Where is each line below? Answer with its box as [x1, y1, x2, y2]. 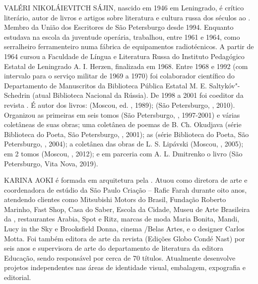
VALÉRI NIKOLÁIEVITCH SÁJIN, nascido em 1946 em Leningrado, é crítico [4, 2, 244, 12]
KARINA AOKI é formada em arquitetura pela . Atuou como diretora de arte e [4, 175, 248, 185]
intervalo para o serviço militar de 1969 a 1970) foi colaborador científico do [4, 71, 235, 81]
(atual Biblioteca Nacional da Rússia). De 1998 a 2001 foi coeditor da [32, 90, 244, 100]
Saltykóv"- [209, 80, 240, 90]
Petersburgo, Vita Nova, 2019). [4, 158, 98, 168]
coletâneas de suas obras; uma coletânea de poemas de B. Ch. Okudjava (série [4, 119, 242, 130]
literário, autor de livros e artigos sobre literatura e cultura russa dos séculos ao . [4, 12, 251, 22]
